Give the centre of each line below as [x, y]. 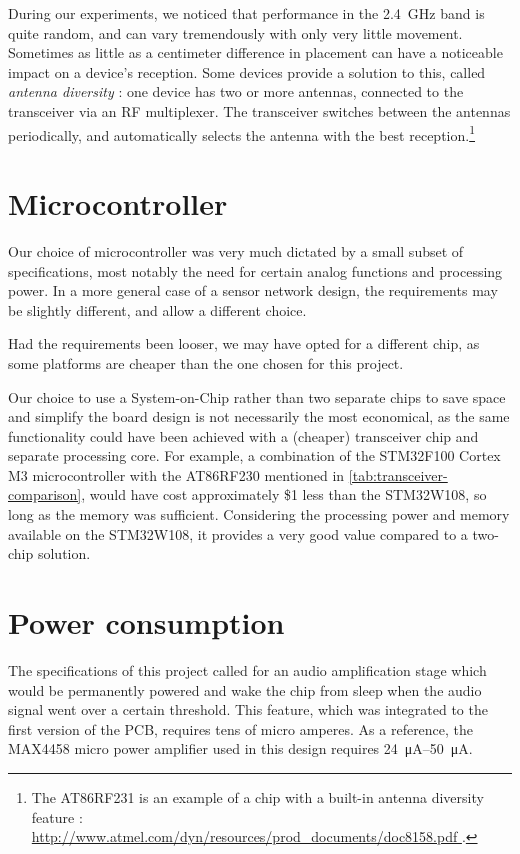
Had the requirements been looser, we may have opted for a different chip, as [244, 343]
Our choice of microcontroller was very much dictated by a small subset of [236, 250]
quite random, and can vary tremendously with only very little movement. [235, 32]
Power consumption [146, 622]
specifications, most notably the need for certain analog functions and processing [255, 270]
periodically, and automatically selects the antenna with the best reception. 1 [242, 133]
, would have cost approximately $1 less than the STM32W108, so [284, 494]
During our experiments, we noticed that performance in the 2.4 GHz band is [246, 13]
